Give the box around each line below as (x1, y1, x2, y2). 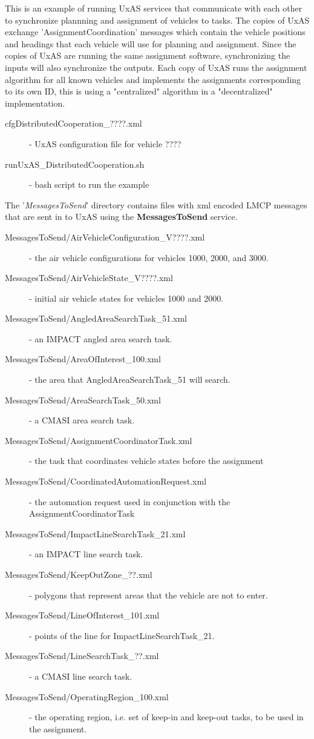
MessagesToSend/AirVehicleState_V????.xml (5, 271, 173, 284)
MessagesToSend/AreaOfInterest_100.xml (5, 353, 161, 365)
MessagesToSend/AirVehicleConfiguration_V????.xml (5, 230, 205, 243)
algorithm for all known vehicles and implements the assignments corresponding (5, 73, 301, 85)
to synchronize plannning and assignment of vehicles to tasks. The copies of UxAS (5, 13, 310, 26)
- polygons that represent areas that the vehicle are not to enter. (29, 588, 268, 601)
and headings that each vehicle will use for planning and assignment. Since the (5, 37, 296, 50)
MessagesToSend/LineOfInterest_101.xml (5, 609, 160, 621)
